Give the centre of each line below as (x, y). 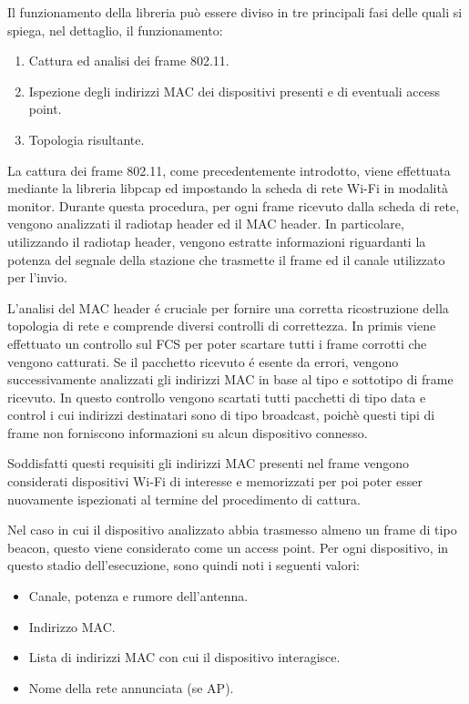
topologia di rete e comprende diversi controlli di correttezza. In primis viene (222, 326)
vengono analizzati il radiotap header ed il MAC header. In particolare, (206, 224)
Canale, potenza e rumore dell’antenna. (138, 596)
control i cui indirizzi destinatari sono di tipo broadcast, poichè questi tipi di (221, 415)
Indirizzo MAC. (72, 626)
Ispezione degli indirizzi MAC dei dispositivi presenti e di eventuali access (234, 91)
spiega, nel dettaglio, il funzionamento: (115, 30)
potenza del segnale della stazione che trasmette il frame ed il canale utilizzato (226, 259)
